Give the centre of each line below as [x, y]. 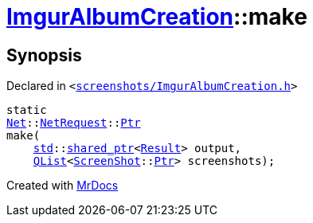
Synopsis [44, 55]
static [27, 110]
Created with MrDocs [63, 186]
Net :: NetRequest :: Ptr [74, 123]
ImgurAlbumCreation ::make [157, 17]
